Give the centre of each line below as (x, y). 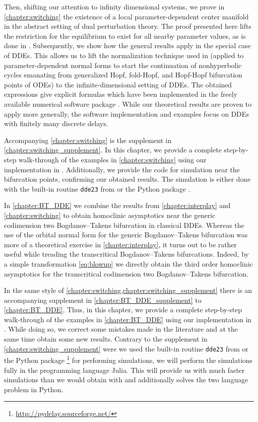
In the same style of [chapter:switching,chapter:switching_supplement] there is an (128, 290)
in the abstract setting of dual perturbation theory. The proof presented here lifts (128, 26)
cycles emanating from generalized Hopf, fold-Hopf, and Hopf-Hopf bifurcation (123, 75)
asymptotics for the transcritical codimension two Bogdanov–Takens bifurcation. (126, 273)
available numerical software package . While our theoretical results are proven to (128, 104)
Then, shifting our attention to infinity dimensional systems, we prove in (114, 6)
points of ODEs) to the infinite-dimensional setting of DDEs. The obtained (118, 84)
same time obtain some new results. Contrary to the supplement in (106, 339)
